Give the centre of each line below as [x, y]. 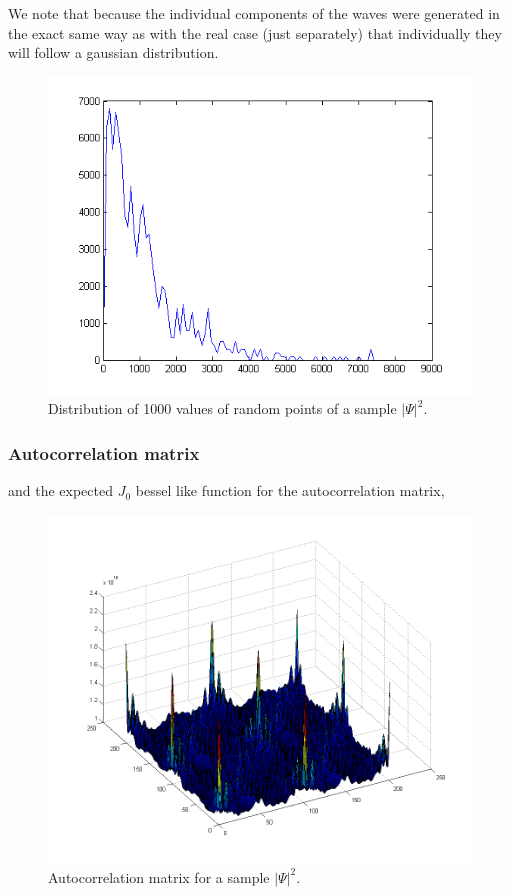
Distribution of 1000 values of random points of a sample [222, 408]
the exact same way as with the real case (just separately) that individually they [255, 32]
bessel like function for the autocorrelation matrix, [290, 490]
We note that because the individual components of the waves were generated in [254, 13]
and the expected [60, 490]
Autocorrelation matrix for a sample [159, 876]
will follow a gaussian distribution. [113, 52]
